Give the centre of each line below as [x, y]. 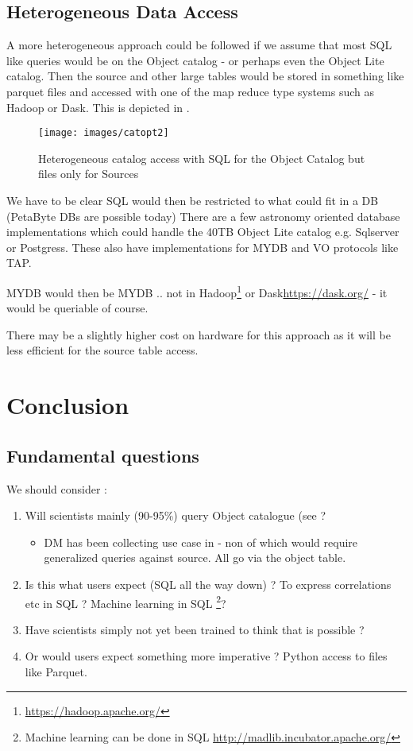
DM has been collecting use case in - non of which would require [201, 542]
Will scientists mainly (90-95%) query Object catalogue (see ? [176, 515]
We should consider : [57, 488]
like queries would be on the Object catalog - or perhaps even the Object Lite [195, 60]
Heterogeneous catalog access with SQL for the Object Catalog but [202, 158]
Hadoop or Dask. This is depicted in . [98, 107]
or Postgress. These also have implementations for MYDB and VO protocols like [203, 247]
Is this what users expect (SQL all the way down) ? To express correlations [208, 584]
